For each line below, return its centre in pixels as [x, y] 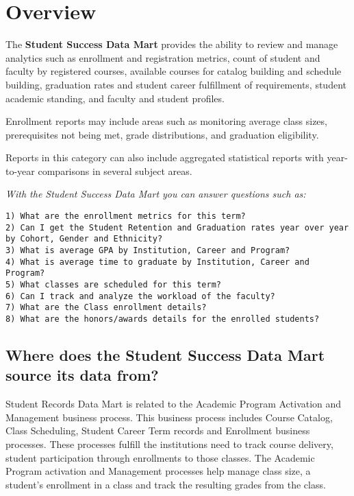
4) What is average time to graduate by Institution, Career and [157, 262]
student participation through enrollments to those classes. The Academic [160, 457]
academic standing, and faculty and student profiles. [115, 98]
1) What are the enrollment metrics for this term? [126, 216]
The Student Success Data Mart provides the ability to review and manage [172, 44]
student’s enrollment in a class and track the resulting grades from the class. [166, 484]
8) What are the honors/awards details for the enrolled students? [163, 319]
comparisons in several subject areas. [115, 170]
